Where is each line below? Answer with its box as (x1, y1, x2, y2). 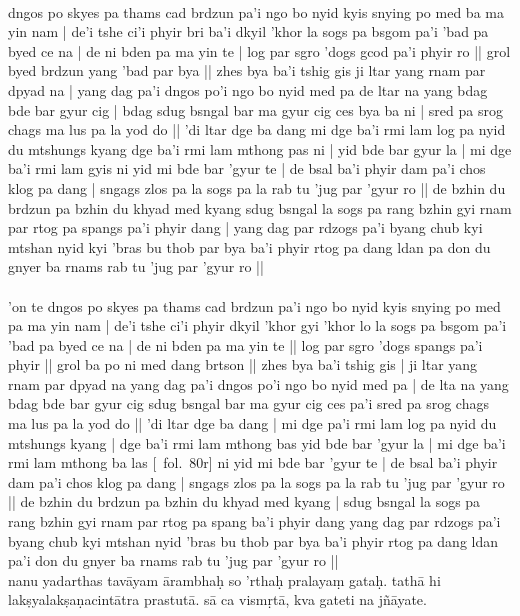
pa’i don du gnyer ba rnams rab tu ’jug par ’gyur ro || (8, 550, 339, 571)
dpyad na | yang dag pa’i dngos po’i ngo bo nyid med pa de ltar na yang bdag (8, 79, 488, 100)
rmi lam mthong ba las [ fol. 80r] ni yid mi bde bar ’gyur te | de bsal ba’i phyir (8, 452, 498, 473)
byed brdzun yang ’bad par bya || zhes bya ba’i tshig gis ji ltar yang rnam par (8, 60, 486, 81)
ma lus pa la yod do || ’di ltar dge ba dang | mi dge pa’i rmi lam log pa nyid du (8, 413, 497, 434)
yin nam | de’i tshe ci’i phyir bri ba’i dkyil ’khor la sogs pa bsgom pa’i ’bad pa (8, 21, 489, 42)
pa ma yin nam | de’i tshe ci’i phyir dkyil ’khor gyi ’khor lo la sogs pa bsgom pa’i (8, 315, 507, 336)
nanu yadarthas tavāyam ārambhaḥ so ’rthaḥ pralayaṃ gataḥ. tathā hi (8, 569, 441, 590)
